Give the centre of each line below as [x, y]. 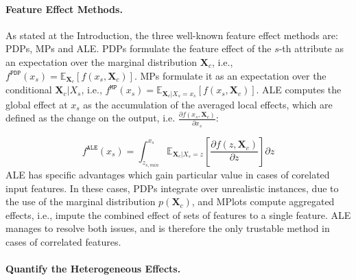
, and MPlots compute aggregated [263, 201]
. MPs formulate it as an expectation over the [230, 75]
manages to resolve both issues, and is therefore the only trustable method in [168, 228]
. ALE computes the [299, 90]
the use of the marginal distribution [81, 201]
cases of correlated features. [63, 241]
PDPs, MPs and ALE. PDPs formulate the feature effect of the [139, 48]
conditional [29, 90]
